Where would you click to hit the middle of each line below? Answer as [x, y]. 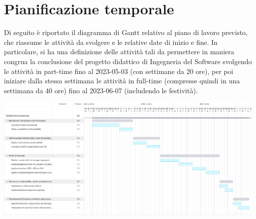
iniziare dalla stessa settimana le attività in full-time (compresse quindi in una [122, 81]
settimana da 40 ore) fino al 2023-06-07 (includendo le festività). [101, 90]
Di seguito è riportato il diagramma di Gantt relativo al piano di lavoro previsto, [126, 32]
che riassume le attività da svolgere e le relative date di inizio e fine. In [111, 42]
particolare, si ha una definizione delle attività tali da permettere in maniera [119, 52]
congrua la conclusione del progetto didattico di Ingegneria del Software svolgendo [128, 61]
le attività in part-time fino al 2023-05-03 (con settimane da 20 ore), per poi [119, 71]
